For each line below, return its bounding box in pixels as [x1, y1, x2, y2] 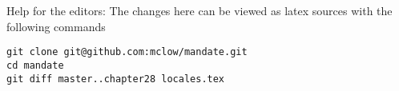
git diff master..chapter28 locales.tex [6, 73, 225, 85]
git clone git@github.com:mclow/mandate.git [6, 46, 248, 58]
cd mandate [6, 59, 64, 71]
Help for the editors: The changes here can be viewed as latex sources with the [6, 2, 393, 18]
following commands [6, 18, 106, 34]
